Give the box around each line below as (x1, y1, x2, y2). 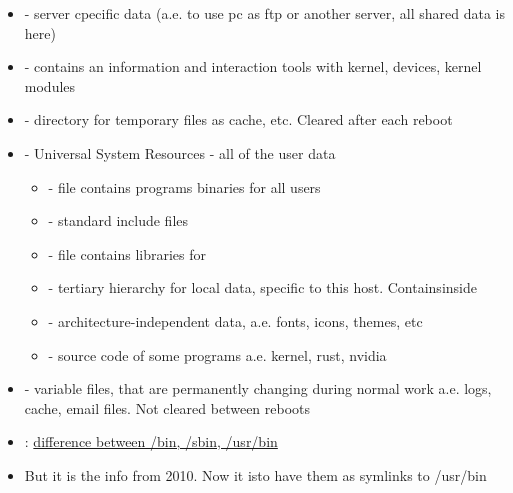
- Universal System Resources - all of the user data (24, 142, 336, 163)
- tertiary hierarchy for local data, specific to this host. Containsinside (48, 277, 477, 298)
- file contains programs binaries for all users (48, 176, 321, 197)
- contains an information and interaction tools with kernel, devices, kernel (24, 56, 482, 77)
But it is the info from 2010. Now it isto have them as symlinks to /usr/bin (24, 464, 487, 485)
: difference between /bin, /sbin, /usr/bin (24, 431, 278, 452)
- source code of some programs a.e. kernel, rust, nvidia (48, 344, 387, 365)
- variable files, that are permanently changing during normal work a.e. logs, (24, 378, 492, 399)
